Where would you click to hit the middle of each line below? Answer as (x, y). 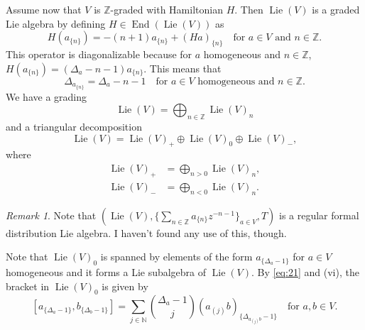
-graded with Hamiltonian (167, 9)
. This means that (182, 68)
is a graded (336, 9)
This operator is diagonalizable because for (99, 54)
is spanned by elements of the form (176, 257)
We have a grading (46, 96)
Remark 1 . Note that (51, 215)
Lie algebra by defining (56, 23)
